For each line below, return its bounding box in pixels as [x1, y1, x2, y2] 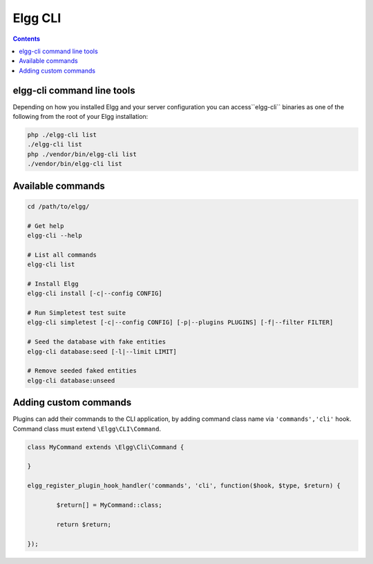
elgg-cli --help [27, 232, 83, 239]
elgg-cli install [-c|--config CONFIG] [27, 290, 162, 297]
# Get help [27, 222, 64, 229]
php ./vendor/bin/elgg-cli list [27, 150, 137, 158]
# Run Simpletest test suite [27, 309, 126, 317]
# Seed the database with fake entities [27, 338, 166, 346]
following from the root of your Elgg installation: [12, 113, 149, 121]
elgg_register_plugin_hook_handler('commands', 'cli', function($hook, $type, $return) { [27, 482, 341, 490]
